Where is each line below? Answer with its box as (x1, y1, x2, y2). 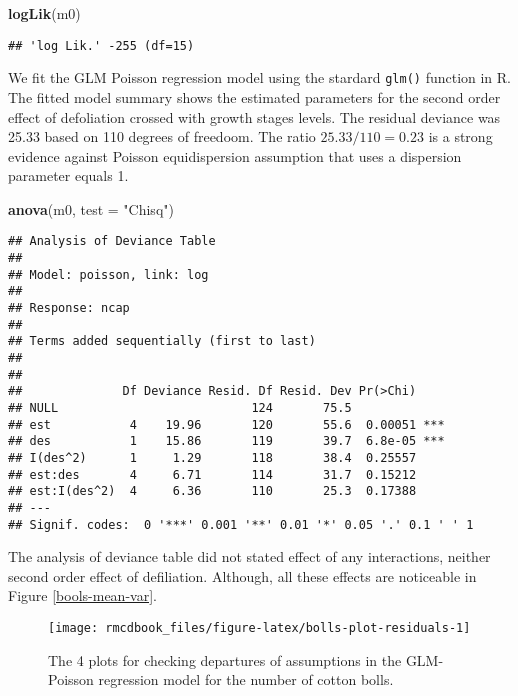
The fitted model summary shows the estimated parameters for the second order (8, 86, 501, 107)
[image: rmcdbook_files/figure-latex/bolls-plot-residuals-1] (48, 621, 471, 636)
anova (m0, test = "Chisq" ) (8, 198, 174, 219)
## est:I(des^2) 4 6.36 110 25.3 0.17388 (8, 484, 417, 499)
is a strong (428, 126, 493, 147)
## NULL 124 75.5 (8, 401, 352, 416)
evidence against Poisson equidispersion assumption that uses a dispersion (8, 145, 462, 166)
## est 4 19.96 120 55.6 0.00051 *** (8, 417, 445, 432)
